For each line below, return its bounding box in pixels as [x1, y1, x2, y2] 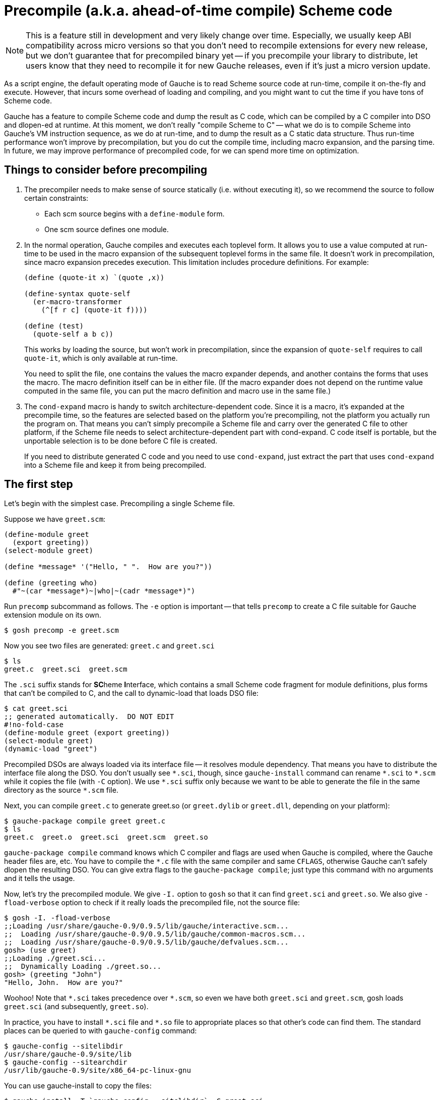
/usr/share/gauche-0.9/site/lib [4, 1050, 132, 1059]
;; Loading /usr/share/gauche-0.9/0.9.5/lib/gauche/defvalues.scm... [4, 938, 289, 947]
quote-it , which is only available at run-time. [24, 353, 178, 362]
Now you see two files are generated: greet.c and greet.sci [4, 641, 215, 650]
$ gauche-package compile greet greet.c [4, 817, 166, 826]
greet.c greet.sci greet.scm [4, 665, 128, 674]
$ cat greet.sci [4, 704, 68, 713]
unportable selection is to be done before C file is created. [24, 436, 218, 445]
